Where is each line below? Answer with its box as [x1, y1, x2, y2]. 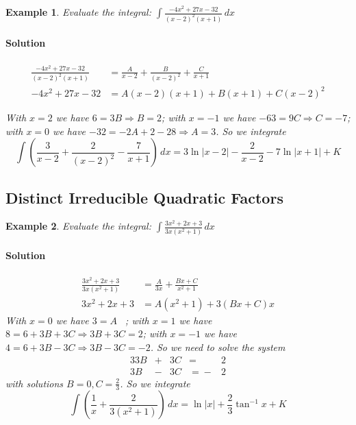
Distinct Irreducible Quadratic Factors [5, 186, 283, 208]
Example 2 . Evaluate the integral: [5, 219, 151, 233]
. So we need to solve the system [150, 339, 285, 354]
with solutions [5, 376, 64, 390]
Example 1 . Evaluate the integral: [5, 5, 151, 19]
